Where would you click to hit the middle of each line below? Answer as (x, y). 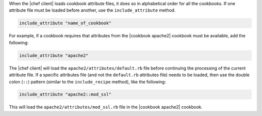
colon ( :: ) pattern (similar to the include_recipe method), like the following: (87, 82)
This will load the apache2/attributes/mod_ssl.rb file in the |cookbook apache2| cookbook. (106, 107)
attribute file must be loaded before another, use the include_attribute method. (92, 10)
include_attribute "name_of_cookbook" (65, 23)
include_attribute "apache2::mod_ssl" (65, 94)
